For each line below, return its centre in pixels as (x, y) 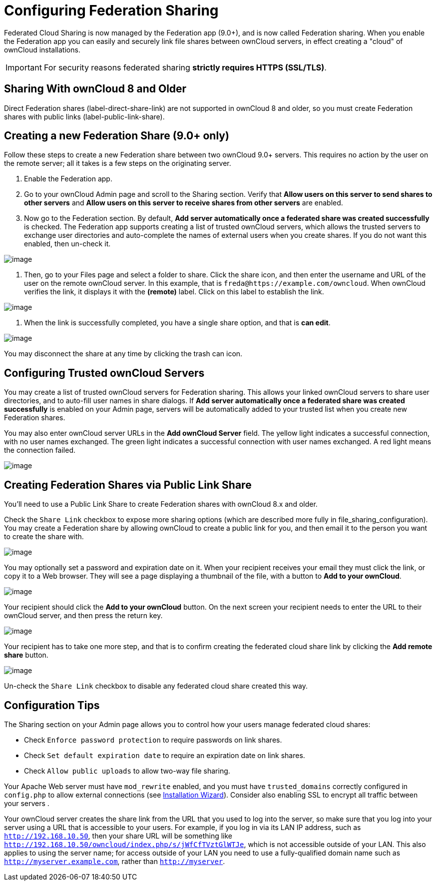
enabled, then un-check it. (67, 244)
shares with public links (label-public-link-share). (84, 116)
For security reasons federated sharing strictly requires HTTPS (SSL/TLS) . (185, 67)
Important (24, 67)
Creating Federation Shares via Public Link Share (128, 485)
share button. (26, 655)
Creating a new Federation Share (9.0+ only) (117, 136)
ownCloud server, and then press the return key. (83, 616)
